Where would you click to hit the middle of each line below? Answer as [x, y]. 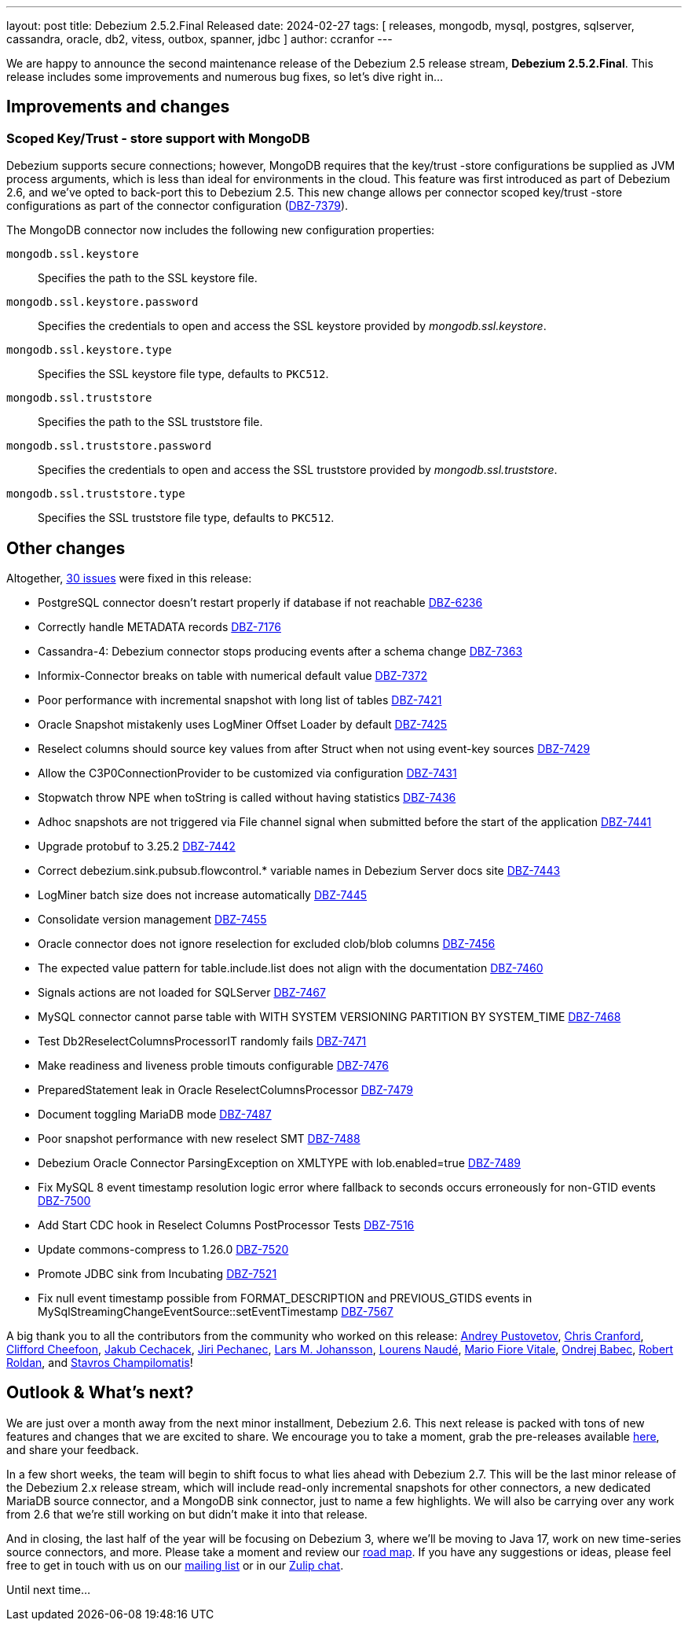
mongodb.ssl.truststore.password [109, 446]
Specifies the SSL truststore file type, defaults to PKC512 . [186, 518]
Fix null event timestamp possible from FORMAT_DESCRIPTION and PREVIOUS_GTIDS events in [285, 1298]
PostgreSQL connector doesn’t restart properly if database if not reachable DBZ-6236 [260, 603]
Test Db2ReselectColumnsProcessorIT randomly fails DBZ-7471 [202, 1041]
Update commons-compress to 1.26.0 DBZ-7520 [163, 1250]
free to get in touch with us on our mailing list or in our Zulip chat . [175, 1565]
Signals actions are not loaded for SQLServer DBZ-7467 [182, 993]
